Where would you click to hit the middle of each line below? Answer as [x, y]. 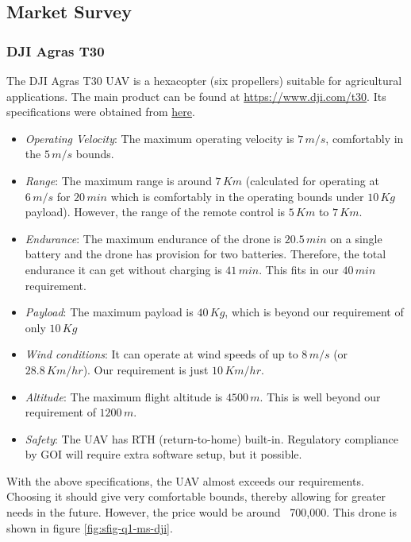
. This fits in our [299, 269]
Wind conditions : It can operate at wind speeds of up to [161, 354]
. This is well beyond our [320, 396]
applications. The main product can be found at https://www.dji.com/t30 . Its [196, 96]
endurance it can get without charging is [123, 269]
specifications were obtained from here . [101, 112]
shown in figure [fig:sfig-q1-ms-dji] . [90, 527]
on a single [356, 238]
